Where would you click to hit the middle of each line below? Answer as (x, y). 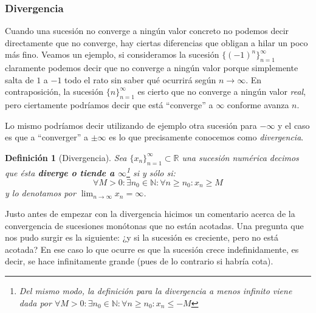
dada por (35, 302)
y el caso (294, 125)
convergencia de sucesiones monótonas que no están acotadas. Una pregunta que (154, 225)
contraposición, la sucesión (54, 91)
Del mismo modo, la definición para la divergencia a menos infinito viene (156, 291)
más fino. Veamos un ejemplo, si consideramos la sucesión (112, 54)
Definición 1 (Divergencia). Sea (66, 157)
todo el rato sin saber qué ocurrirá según (140, 79)
